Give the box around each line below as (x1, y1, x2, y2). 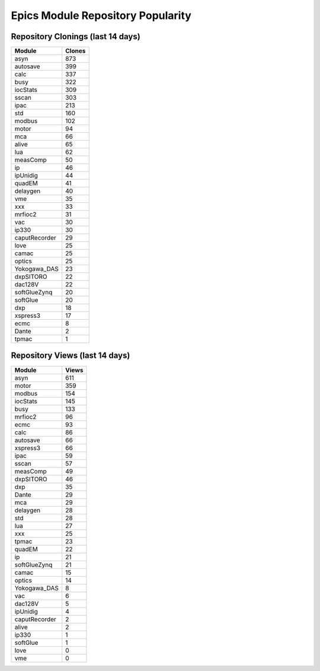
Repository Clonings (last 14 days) (11, 31, 140, 42)
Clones (65, 47, 86, 55)
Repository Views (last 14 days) (11, 351, 130, 361)
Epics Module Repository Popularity (11, 9, 192, 22)
